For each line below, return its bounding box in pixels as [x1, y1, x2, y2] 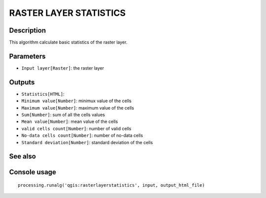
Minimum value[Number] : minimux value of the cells [21, 98, 132, 104]
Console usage [9, 168, 57, 176]
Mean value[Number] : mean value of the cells [21, 119, 118, 124]
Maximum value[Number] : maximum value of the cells [21, 105, 134, 111]
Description [9, 26, 46, 35]
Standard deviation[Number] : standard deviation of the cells [21, 139, 153, 145]
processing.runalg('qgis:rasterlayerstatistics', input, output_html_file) [18, 183, 205, 188]
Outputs [9, 78, 35, 86]
